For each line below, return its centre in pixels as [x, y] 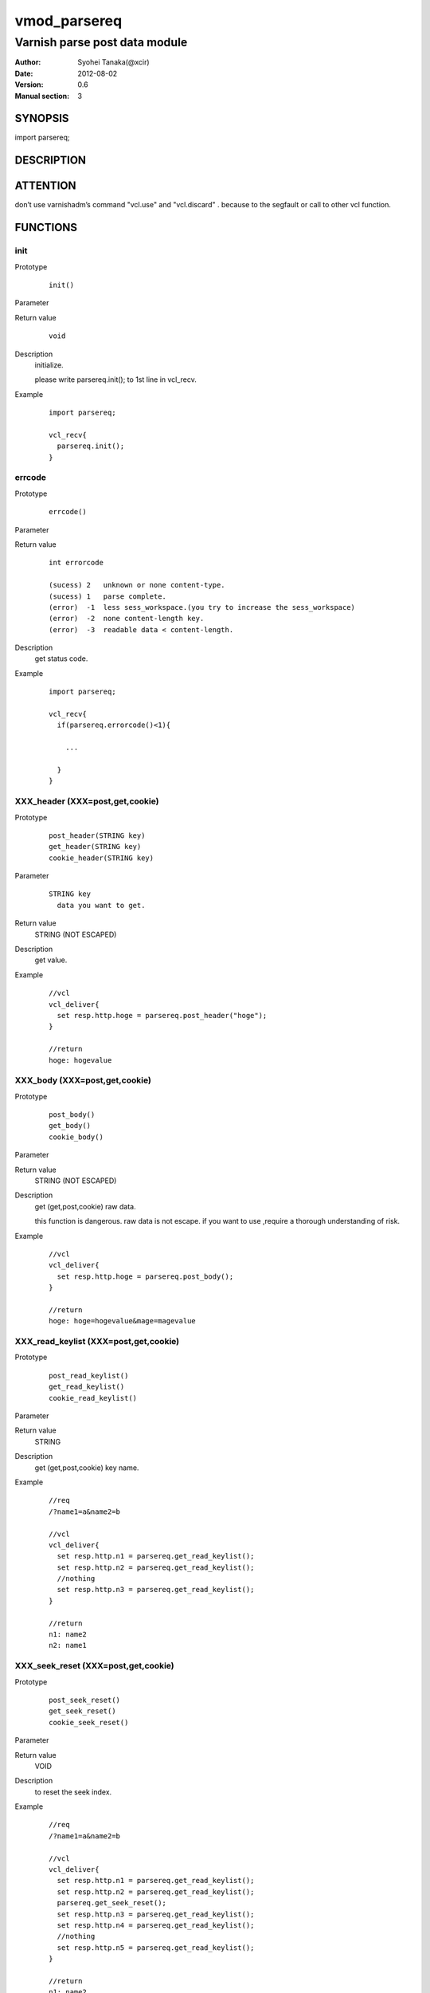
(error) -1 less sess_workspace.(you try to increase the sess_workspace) [202, 607]
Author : [28, 62]
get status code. [61, 658]
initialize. [49, 365]
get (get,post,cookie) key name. [87, 1468]
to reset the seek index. [73, 1792]
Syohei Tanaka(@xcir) [114, 62]
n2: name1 [68, 1645]
